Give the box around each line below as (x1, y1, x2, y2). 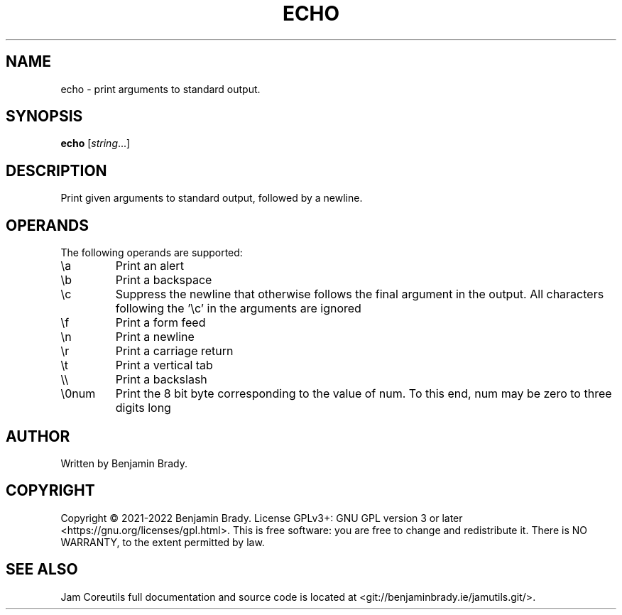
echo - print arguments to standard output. (60, 82, 261, 95)
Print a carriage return (115, 344, 234, 359)
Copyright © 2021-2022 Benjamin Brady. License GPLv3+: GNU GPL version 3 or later (60, 511, 463, 524)
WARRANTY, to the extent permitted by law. (60, 535, 265, 548)
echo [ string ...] (60, 137, 131, 150)
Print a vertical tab (115, 358, 213, 373)
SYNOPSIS (6, 107, 83, 126)
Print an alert (115, 258, 184, 273)
